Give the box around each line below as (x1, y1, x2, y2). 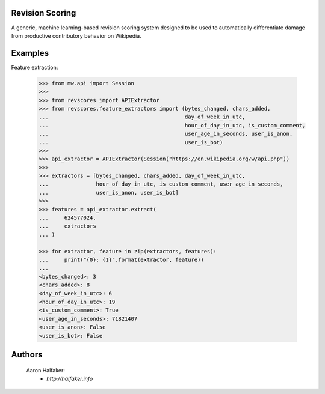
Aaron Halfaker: (26, 366, 66, 374)
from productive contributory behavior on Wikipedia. (11, 32, 141, 39)
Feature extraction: (11, 64, 58, 71)
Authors (11, 349, 43, 360)
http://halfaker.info (46, 375, 93, 382)
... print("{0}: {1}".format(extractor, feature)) (39, 256, 204, 263)
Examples (11, 48, 49, 58)
